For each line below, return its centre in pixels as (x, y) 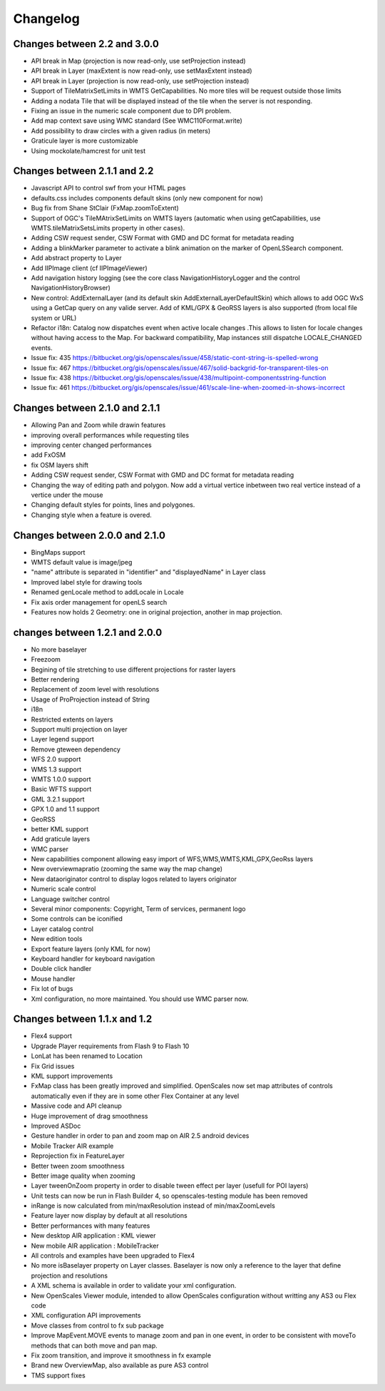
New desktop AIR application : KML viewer (93, 1236)
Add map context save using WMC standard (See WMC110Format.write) (137, 120)
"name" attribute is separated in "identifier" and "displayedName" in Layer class (149, 572)
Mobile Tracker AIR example (72, 1146)
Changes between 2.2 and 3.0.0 (86, 44)
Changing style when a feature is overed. (92, 515)
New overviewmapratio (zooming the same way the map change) (127, 869)
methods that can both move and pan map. (94, 1345)
